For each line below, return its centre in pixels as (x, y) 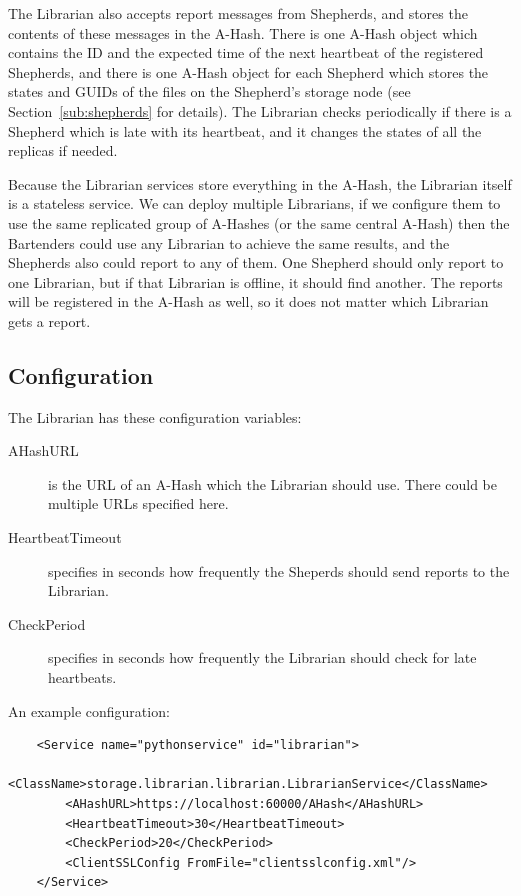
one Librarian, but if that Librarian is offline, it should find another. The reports (255, 281)
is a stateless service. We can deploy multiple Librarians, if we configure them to (254, 203)
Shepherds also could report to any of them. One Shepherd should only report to (256, 262)
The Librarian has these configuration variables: (155, 416)
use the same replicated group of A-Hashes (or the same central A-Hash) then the (259, 222)
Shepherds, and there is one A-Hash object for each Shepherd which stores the (248, 71)
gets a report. (49, 320)
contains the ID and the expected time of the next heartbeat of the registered (246, 52)
